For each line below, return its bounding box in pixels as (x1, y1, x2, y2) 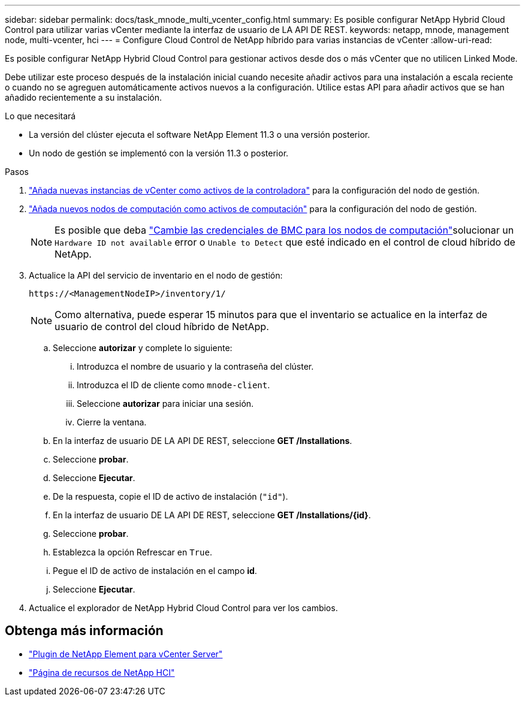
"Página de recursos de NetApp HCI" (29, 667, 175, 678)
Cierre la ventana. (77, 417, 147, 427)
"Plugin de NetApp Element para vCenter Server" (29, 648, 223, 659)
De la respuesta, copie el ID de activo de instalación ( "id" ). (53, 491, 288, 501)
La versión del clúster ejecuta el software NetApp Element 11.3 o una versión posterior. (29, 129, 370, 140)
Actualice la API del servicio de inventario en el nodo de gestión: (29, 270, 283, 280)
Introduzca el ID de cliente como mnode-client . (77, 380, 270, 390)
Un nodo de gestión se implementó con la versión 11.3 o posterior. (29, 148, 289, 158)
